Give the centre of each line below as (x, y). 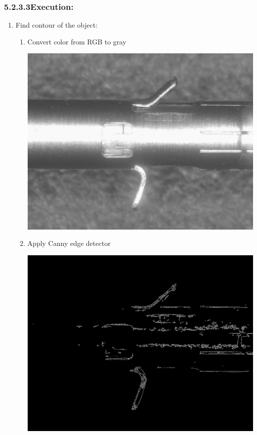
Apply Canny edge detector (69, 243)
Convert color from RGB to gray (77, 41)
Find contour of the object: (57, 25)
